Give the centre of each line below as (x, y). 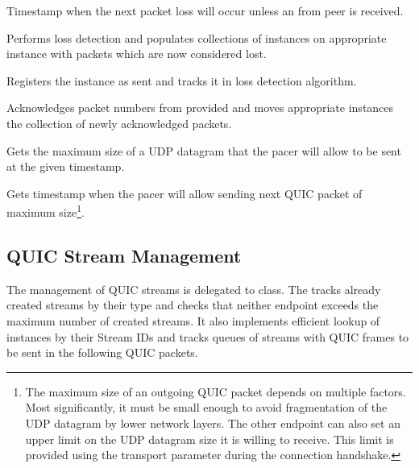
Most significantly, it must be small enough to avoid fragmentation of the (206, 407)
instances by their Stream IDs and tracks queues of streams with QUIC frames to (208, 336)
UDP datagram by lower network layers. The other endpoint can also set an (213, 422)
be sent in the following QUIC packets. (102, 352)
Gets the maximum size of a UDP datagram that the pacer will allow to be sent (204, 150)
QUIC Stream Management (124, 255)
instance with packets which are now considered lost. (137, 54)
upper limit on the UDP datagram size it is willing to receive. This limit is (209, 439)
